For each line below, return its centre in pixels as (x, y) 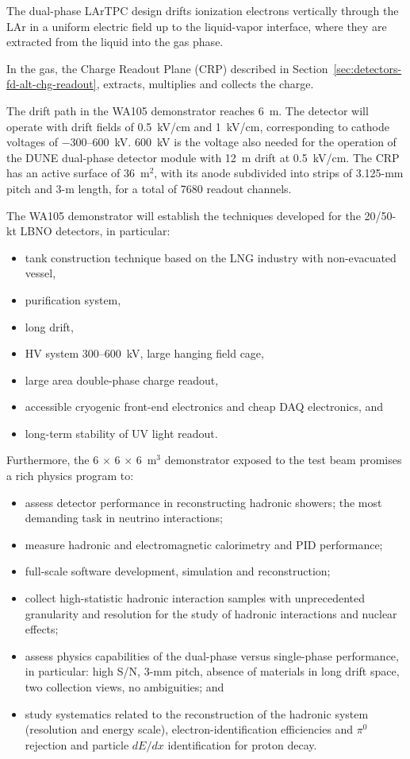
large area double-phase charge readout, (122, 379)
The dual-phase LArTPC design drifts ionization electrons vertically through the (203, 10)
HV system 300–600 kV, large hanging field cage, (144, 353)
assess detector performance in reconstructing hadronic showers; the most (203, 502)
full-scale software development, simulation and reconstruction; (178, 571)
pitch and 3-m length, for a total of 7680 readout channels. (149, 188)
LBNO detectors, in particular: (95, 231)
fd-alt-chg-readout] (52, 84)
